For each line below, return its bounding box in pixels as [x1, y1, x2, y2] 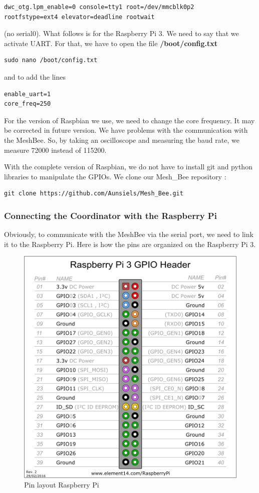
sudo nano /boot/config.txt [4, 57, 98, 64]
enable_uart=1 [4, 90, 51, 98]
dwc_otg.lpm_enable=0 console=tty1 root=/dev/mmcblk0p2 [4, 4, 194, 11]
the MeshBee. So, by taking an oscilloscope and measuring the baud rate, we [4, 134, 239, 145]
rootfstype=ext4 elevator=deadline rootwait [4, 13, 155, 21]
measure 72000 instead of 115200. [4, 144, 107, 155]
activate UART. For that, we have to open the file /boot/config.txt [4, 38, 218, 48]
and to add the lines [4, 71, 66, 82]
